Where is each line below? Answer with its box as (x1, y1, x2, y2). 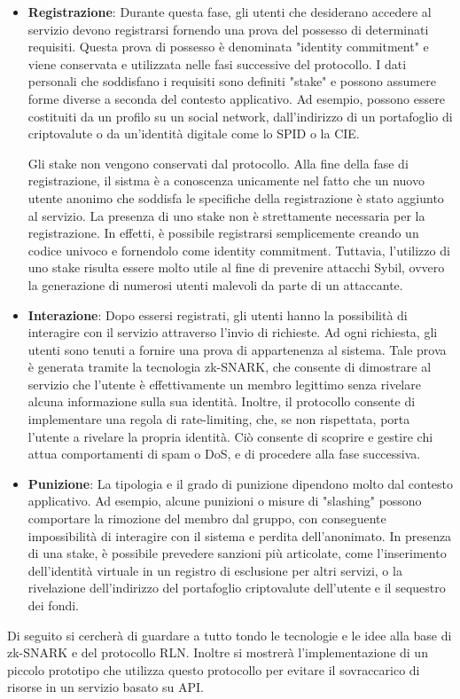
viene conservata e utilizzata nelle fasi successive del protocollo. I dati (27, 54, 407, 73)
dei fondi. (27, 596, 79, 614)
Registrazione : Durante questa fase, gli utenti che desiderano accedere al (27, 3, 432, 20)
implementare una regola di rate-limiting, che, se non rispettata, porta (27, 410, 410, 428)
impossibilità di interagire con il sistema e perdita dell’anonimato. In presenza (27, 526, 452, 545)
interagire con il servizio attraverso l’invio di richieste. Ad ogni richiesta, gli (27, 323, 438, 342)
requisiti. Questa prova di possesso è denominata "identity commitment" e (27, 37, 429, 56)
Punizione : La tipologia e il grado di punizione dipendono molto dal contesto (27, 474, 454, 492)
